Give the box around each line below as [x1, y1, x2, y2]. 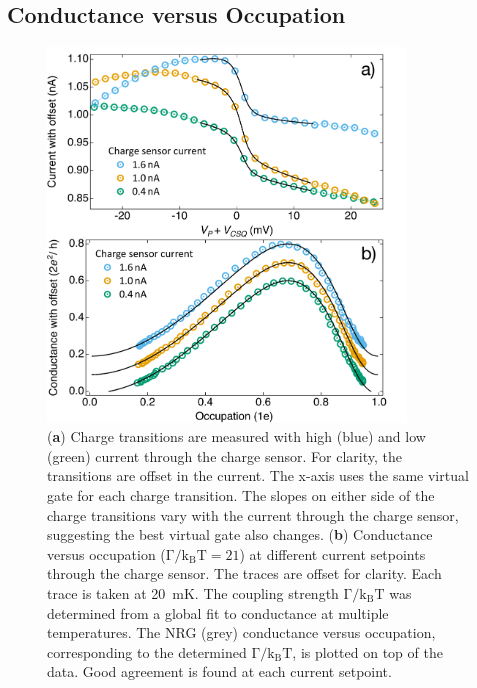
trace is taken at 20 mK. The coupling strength [47, 582, 339, 603]
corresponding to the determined [47, 641, 247, 662]
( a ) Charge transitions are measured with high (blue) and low [47, 426, 426, 447]
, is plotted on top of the [292, 641, 443, 662]
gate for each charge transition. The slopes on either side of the [47, 485, 435, 505]
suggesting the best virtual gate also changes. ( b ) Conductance [47, 524, 433, 545]
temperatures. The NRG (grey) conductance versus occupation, [47, 622, 436, 643]
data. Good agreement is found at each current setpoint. [47, 661, 392, 682]
